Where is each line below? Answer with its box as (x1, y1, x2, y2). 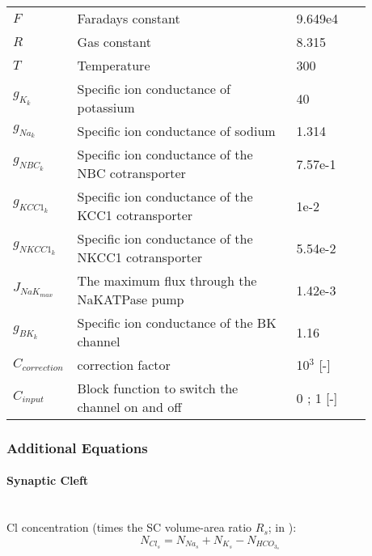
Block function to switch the (77, 379, 239, 397)
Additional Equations (6, 437, 148, 457)
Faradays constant (77, 9, 180, 28)
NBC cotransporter (77, 163, 186, 182)
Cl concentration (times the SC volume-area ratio (6, 519, 252, 536)
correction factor (77, 355, 171, 374)
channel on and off (77, 397, 182, 416)
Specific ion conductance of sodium (77, 121, 276, 140)
